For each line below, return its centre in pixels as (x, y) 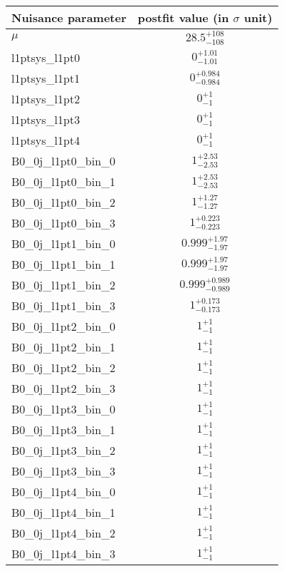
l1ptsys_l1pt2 (46, 98)
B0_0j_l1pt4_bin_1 (64, 512)
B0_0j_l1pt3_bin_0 (64, 408)
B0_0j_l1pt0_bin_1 (64, 181)
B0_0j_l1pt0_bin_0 (64, 160)
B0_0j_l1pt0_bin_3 (64, 222)
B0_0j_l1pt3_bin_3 (64, 470)
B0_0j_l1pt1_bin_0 (64, 243)
